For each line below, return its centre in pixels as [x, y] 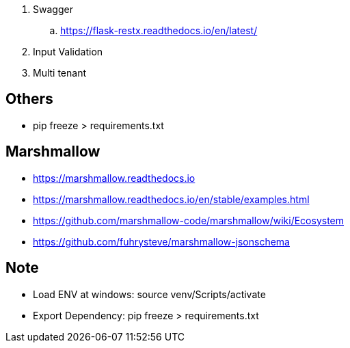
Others [29, 99]
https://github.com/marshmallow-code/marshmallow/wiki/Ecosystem [189, 220]
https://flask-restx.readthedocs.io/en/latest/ [159, 30]
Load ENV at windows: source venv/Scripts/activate [149, 294]
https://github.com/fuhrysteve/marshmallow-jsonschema [161, 241]
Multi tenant [60, 73]
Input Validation [68, 52]
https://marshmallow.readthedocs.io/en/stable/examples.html [171, 199]
